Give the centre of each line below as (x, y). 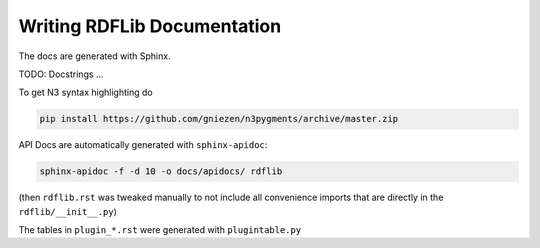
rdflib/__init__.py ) (67, 211)
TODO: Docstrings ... (61, 74)
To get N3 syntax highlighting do (86, 92)
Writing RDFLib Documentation (150, 26)
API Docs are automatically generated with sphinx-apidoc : (143, 145)
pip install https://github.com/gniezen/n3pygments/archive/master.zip (219, 119)
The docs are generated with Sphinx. (94, 56)
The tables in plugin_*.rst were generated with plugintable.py (160, 230)
